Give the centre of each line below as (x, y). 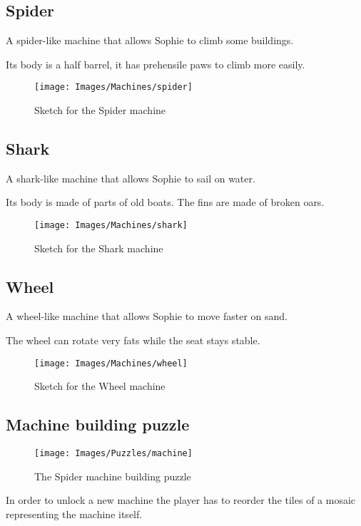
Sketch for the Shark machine (99, 248)
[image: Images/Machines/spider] (113, 87)
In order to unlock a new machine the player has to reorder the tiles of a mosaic (181, 500)
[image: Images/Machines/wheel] (111, 363)
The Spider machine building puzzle (113, 476)
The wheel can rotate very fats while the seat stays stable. (133, 340)
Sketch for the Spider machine (100, 110)
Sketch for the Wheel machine (100, 386)
